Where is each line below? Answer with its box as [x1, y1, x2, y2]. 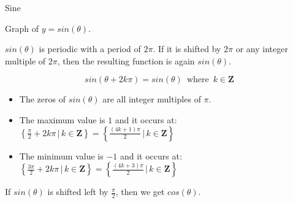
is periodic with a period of [39, 42, 141, 55]
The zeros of [19, 93, 66, 105]
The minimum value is [19, 149, 104, 162]
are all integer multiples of [102, 93, 201, 105]
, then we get [115, 185, 165, 198]
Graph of [5, 21, 39, 34]
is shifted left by [47, 185, 108, 198]
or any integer [235, 42, 288, 55]
